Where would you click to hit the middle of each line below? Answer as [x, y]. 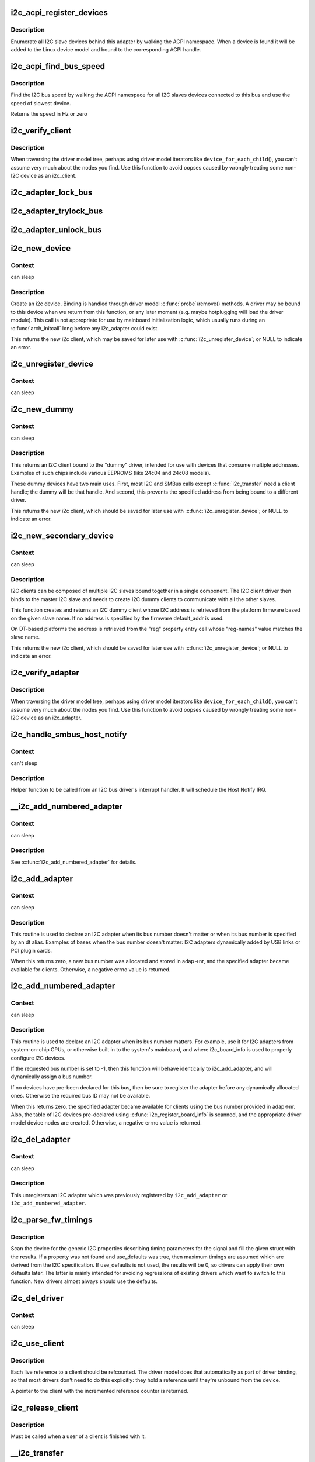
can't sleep [24, 763]
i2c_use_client [37, 1343]
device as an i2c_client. [49, 176]
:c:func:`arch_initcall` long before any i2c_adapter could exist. [85, 328]
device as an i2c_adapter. [51, 718]
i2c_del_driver [37, 1298]
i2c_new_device [41, 248]
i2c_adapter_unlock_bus [56, 230]
